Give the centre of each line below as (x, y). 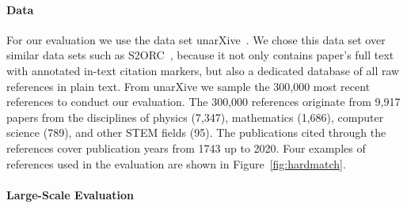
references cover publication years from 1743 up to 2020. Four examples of (186, 147)
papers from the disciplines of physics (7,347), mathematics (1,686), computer (195, 117)
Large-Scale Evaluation (70, 194)
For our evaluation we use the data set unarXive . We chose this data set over (196, 39)
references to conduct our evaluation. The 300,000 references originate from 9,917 (203, 102)
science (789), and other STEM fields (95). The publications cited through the (196, 132)
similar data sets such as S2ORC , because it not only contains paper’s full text (200, 55)
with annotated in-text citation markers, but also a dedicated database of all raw (203, 70)
